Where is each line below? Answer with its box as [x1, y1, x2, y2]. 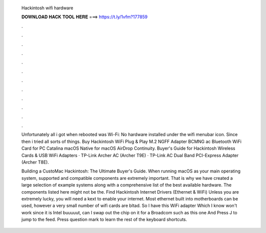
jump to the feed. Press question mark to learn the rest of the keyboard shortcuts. [21, 217, 187, 223]
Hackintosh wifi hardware [21, 5, 73, 11]
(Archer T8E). [21, 159, 49, 165]
